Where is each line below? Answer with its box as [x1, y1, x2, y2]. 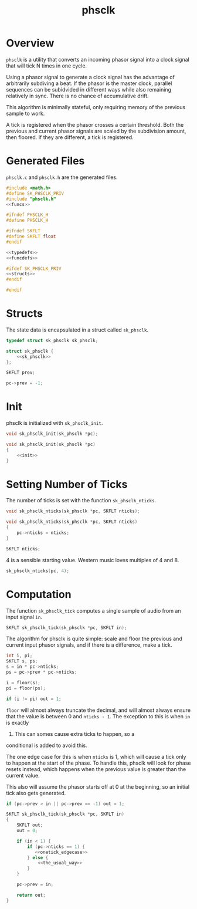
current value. [6, 772, 40, 779]
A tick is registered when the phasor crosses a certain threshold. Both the [6, 121, 184, 128]
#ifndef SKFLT [6, 228, 41, 234]
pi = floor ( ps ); [6, 685, 46, 691]
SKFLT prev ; [6, 370, 35, 376]
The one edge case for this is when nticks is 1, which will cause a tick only [6, 753, 186, 760]
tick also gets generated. [6, 789, 66, 796]
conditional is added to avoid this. [6, 742, 87, 749]
